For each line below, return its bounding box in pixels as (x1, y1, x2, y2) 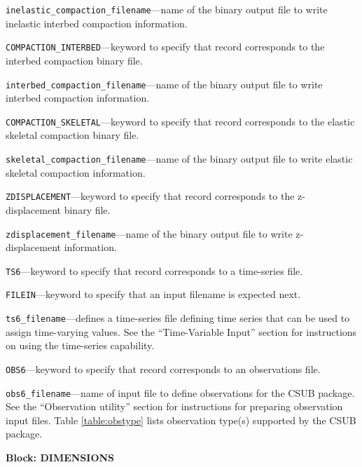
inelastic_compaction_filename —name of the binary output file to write (6, 2, 328, 16)
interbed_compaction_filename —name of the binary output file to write (6, 76, 323, 91)
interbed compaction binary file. (6, 53, 143, 67)
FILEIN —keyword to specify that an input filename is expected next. (6, 287, 301, 302)
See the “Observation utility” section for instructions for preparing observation (6, 399, 343, 414)
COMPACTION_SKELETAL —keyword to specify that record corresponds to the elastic (6, 114, 355, 128)
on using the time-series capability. (6, 338, 155, 353)
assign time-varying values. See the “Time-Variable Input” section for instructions (6, 324, 357, 339)
